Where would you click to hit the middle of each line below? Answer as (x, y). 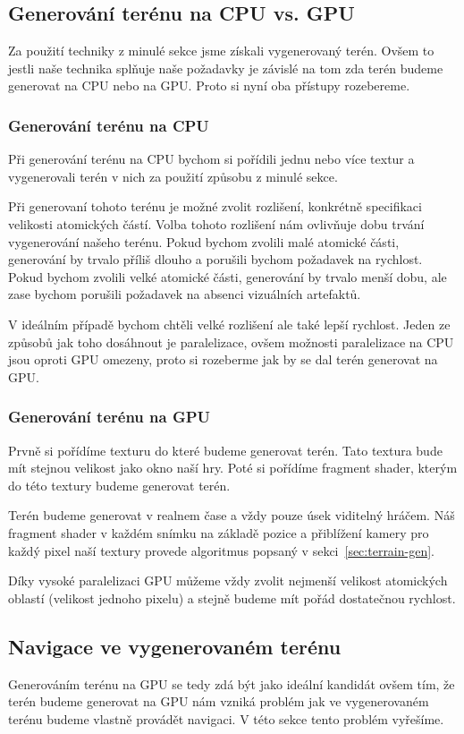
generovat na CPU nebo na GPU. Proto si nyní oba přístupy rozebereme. (209, 85)
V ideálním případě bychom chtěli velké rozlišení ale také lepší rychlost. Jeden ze (229, 324)
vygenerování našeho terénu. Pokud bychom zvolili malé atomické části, (204, 241)
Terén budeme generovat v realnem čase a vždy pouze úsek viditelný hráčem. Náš (232, 515)
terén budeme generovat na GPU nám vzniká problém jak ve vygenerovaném (219, 701)
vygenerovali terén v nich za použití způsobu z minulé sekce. (173, 176)
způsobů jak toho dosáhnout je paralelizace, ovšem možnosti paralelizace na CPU (231, 341)
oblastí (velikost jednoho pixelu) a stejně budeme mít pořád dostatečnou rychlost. (232, 597)
